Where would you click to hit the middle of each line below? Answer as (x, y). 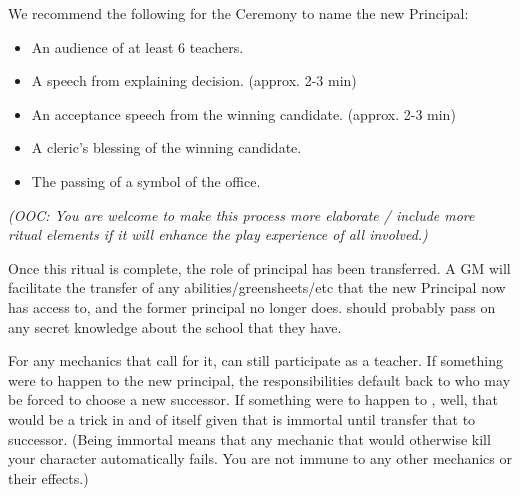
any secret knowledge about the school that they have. (175, 326)
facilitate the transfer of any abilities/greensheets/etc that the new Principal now (257, 287)
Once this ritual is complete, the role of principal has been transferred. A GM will (259, 267)
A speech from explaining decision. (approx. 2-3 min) (194, 80)
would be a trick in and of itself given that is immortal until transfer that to (242, 418)
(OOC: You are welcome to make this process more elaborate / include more (241, 214)
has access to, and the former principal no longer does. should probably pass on (252, 306)
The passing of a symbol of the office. (146, 180)
